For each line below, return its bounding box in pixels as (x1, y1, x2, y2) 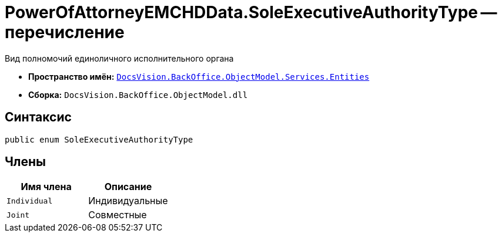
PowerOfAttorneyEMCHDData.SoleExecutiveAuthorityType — (5, 2, 497, 22)
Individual (6, 196, 53, 205)
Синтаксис (5, 110, 72, 125)
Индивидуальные (88, 195, 168, 207)
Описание (104, 181, 152, 193)
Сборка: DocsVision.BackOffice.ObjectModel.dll (28, 89, 248, 100)
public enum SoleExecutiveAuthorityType (5, 134, 193, 144)
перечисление (5, 22, 125, 42)
